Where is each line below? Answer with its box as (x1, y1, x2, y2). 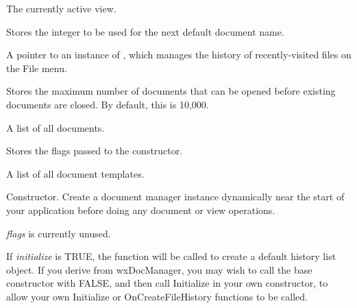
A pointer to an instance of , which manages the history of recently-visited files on (6, 47, 352, 62)
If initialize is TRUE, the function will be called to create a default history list (6, 249, 336, 263)
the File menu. (6, 60, 67, 75)
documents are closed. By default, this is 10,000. (6, 97, 209, 111)
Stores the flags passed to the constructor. (6, 143, 183, 158)
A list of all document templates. (6, 166, 145, 180)
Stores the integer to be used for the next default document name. (6, 24, 284, 38)
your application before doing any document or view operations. (6, 202, 275, 217)
